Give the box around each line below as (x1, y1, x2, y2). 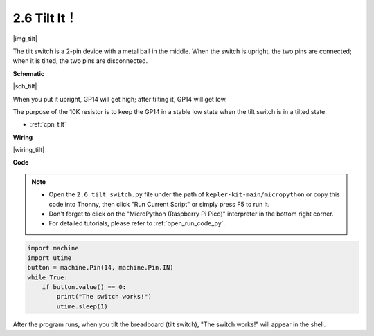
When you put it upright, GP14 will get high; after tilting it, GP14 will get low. (12, 95, 228, 103)
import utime (27, 254, 72, 262)
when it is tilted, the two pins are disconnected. (12, 57, 148, 65)
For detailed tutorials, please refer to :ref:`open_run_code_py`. (48, 219, 225, 227)
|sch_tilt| (12, 82, 37, 91)
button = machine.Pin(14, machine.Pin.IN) (27, 263, 174, 272)
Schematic (12, 69, 45, 77)
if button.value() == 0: (42, 283, 127, 290)
